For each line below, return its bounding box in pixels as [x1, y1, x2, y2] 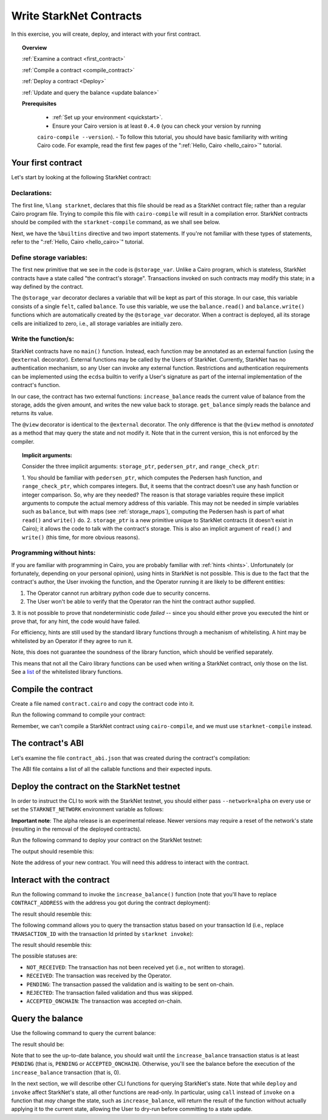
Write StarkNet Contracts [11, 9, 142, 22]
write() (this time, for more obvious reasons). [22, 534, 140, 541]
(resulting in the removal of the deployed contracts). [11, 825, 142, 833]
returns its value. [11, 410, 53, 417]
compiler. [11, 438, 35, 445]
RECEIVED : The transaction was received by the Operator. [26, 972, 172, 980]
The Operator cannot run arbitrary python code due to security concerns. [26, 589, 211, 597]
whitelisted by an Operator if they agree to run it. [11, 637, 133, 644]
